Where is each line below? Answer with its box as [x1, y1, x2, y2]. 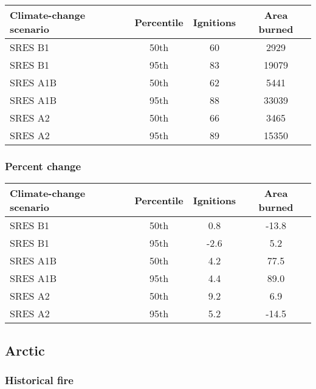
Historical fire [5, 372, 74, 387]
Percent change [5, 158, 81, 173]
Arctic [5, 340, 45, 359]
